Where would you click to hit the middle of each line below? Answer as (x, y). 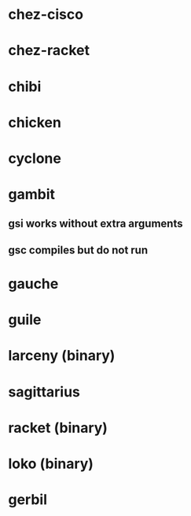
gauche (33, 284)
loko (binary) (51, 464)
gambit (31, 195)
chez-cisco (46, 15)
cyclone (35, 158)
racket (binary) (58, 428)
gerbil (28, 500)
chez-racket (49, 51)
